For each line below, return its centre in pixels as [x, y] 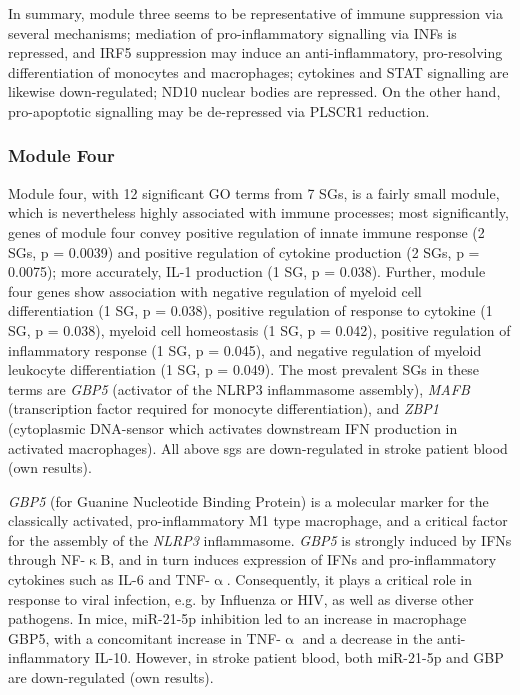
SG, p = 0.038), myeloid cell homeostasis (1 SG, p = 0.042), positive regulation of [259, 329]
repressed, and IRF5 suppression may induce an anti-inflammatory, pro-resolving [255, 52]
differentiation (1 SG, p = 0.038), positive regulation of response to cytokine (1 [250, 310]
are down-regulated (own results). [111, 677]
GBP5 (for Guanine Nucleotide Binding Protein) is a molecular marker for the [248, 500]
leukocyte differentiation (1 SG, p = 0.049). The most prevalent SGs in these [244, 369]
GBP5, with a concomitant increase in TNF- [144, 637]
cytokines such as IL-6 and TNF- [109, 579]
